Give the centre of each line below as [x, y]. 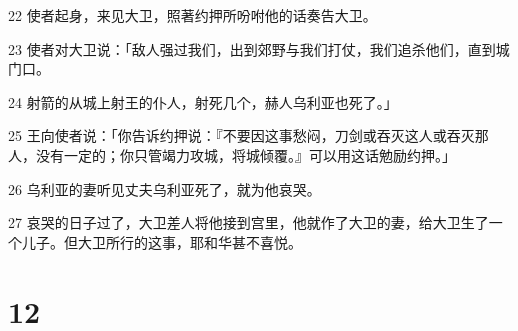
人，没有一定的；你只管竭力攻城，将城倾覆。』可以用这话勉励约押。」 [232, 154]
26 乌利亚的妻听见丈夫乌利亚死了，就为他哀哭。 [164, 188]
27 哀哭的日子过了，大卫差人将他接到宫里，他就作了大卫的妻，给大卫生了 [248, 222]
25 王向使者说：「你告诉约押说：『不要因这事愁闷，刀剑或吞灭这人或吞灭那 [248, 135]
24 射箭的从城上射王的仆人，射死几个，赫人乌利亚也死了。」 [203, 101]
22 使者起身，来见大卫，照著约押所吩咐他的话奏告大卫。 [192, 15]
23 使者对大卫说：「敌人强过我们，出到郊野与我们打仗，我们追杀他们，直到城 [259, 48]
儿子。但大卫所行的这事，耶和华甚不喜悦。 [161, 241]
